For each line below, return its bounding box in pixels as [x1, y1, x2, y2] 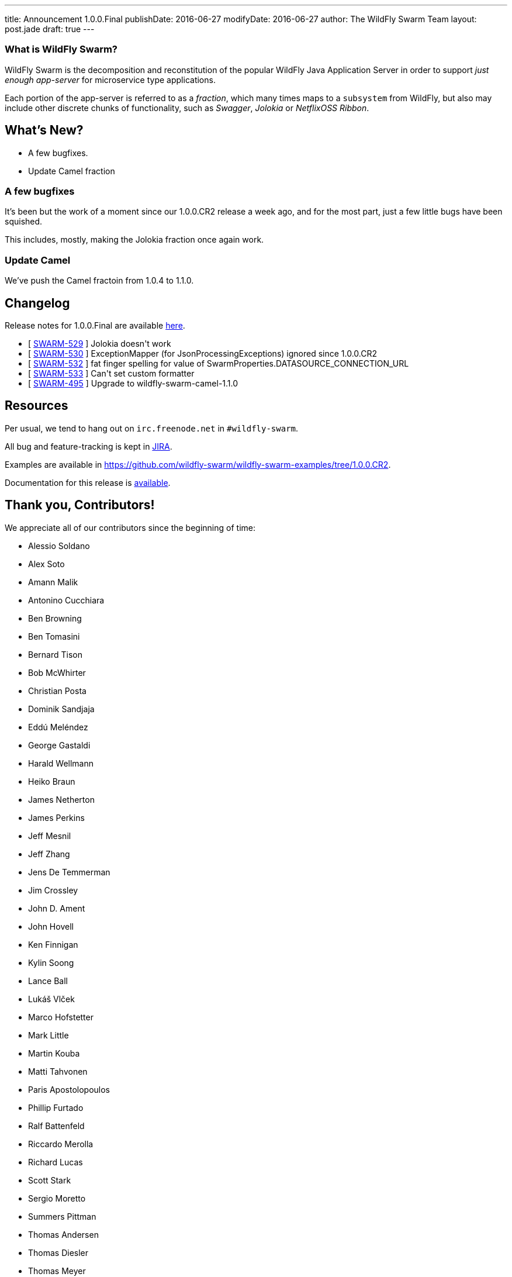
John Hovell [28, 921, 74, 931]
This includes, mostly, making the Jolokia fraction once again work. [5, 234, 264, 245]
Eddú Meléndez [28, 722, 88, 732]
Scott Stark [28, 1175, 71, 1185]
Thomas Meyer [28, 1265, 86, 1276]
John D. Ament [28, 903, 85, 913]
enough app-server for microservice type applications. [5, 74, 216, 85]
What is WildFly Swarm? [5, 43, 118, 56]
